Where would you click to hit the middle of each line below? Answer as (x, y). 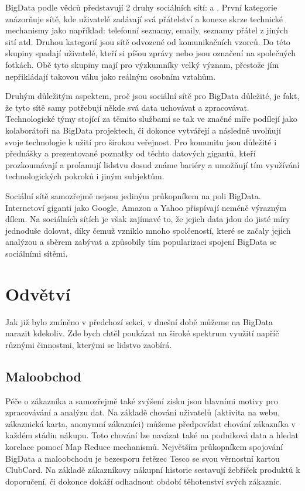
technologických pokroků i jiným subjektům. (85, 176)
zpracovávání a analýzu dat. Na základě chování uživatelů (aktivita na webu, (143, 412)
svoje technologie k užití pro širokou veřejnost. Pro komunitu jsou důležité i (141, 141)
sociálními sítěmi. (37, 253)
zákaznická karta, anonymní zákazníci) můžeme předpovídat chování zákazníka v (150, 423)
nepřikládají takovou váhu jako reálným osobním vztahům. (111, 76)
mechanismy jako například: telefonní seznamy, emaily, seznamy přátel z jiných (147, 30)
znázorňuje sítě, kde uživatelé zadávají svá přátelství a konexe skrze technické (144, 18)
